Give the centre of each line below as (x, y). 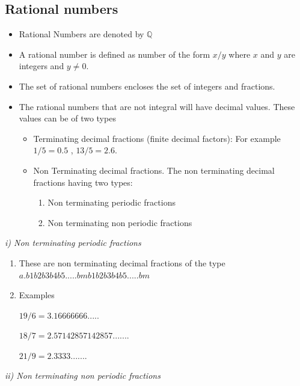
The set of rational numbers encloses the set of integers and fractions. (147, 86)
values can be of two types (67, 118)
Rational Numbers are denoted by (81, 34)
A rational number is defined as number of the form (115, 54)
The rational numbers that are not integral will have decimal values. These (157, 106)
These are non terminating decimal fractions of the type (122, 262)
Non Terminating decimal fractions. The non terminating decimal (154, 170)
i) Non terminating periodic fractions (73, 243)
